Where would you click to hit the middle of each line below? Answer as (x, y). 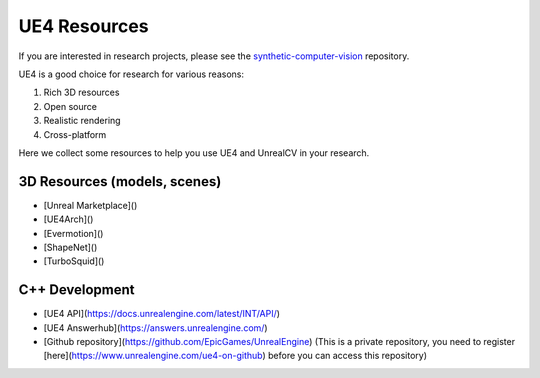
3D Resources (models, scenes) (120, 181)
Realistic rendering (82, 121)
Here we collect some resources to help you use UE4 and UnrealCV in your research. (194, 152)
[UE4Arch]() (68, 219)
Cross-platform (75, 134)
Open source (70, 106)
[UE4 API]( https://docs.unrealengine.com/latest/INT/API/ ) (161, 314)
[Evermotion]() (73, 233)
